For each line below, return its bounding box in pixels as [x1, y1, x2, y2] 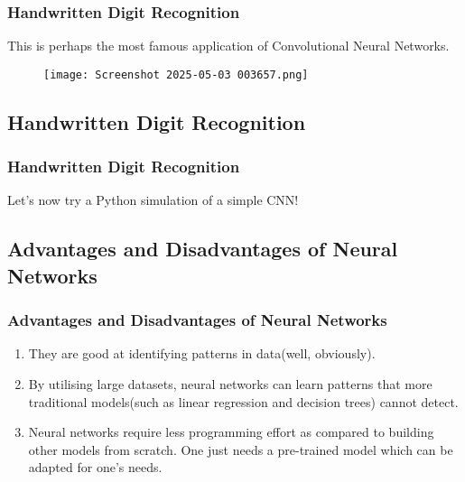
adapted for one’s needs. [28, 458, 163, 477]
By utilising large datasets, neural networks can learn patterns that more [28, 375, 432, 394]
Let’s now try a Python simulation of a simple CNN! [7, 190, 299, 209]
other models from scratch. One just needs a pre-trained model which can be [28, 440, 453, 459]
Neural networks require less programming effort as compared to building [28, 422, 434, 441]
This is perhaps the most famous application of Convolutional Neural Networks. [7, 36, 450, 55]
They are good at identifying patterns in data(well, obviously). [28, 344, 376, 363]
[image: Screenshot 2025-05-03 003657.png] [43, 68, 309, 81]
